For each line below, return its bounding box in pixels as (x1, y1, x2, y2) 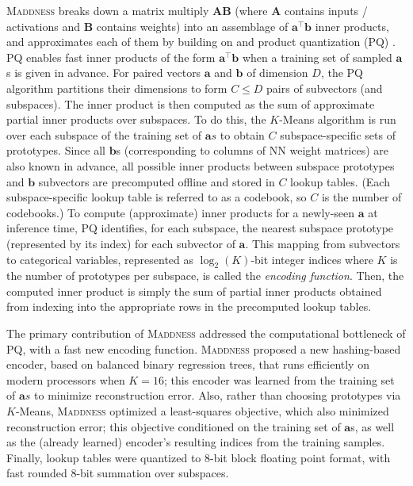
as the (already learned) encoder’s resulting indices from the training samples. (6, 434, 385, 450)
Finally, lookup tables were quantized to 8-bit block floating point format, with (6, 449, 391, 465)
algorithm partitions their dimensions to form (6, 79, 228, 96)
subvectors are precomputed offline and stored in (38, 173, 275, 189)
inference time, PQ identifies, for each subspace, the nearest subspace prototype (6, 220, 394, 236)
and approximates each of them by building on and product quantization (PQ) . (6, 33, 396, 50)
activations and (6, 17, 81, 34)
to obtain (220, 126, 265, 143)
